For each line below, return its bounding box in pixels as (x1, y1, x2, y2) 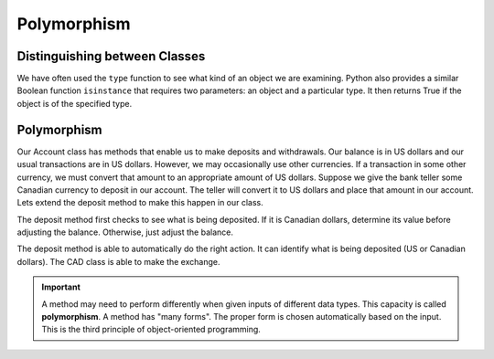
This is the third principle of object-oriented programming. (41, 324, 261, 335)
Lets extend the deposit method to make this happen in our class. (16, 197, 264, 208)
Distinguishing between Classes (16, 48, 206, 64)
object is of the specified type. (16, 98, 133, 109)
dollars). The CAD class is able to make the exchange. (16, 256, 220, 267)
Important (41, 281, 81, 292)
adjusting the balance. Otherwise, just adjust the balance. (16, 227, 233, 238)
